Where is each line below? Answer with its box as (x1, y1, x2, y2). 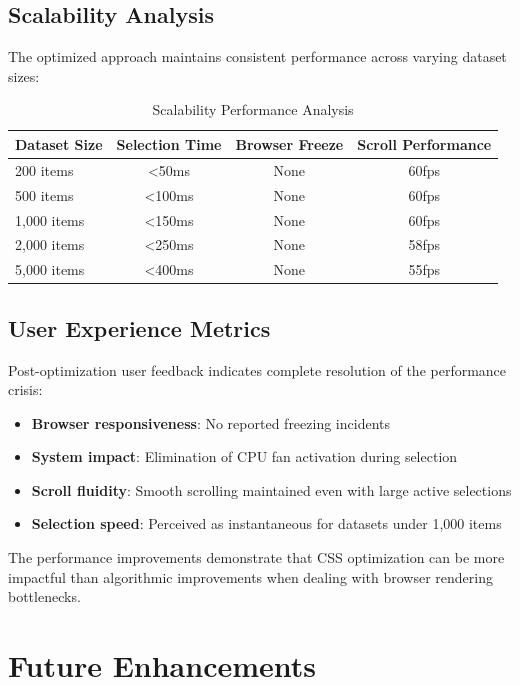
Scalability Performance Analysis (152, 99, 354, 120)
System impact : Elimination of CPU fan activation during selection (31, 446, 458, 467)
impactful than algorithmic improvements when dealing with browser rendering (8, 566, 493, 587)
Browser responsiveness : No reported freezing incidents (31, 412, 390, 433)
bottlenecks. (8, 586, 81, 607)
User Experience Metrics (8, 312, 271, 343)
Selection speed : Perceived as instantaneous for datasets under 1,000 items (31, 513, 502, 534)
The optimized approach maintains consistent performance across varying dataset (8, 46, 507, 67)
